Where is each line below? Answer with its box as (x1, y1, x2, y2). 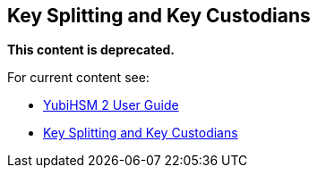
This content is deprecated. (7, 42, 176, 58)
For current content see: (7, 70, 150, 86)
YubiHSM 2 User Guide (43, 97, 179, 113)
